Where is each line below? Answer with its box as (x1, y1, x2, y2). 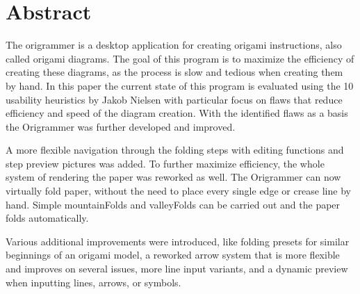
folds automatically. (6, 211, 89, 225)
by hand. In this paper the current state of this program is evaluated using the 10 (6, 78, 354, 92)
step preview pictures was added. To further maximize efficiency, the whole (6, 156, 325, 170)
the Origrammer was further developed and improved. (6, 119, 236, 133)
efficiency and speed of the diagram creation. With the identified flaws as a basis (6, 106, 348, 120)
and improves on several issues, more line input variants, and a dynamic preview (6, 261, 348, 276)
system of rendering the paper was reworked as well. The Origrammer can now (6, 170, 341, 184)
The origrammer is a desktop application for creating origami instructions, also (6, 38, 342, 52)
